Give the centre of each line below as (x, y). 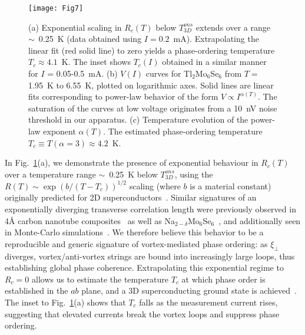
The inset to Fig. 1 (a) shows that (65, 302)
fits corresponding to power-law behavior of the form (123, 96)
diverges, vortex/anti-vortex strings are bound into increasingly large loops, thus (150, 256)
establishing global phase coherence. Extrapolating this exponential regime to (144, 267)
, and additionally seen (260, 220)
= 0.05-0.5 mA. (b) (82, 73)
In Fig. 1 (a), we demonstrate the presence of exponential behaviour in (132, 162)
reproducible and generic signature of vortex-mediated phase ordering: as (136, 243)
